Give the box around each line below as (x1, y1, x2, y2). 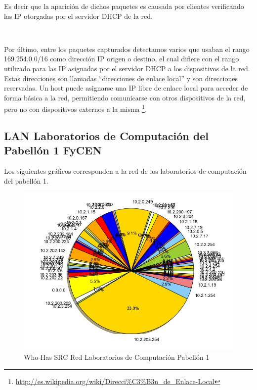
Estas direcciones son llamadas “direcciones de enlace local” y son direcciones (4, 73, 238, 83)
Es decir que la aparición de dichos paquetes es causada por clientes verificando (4, 1, 244, 11)
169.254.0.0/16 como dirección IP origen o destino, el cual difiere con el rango (4, 53, 239, 64)
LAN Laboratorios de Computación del (4, 128, 209, 143)
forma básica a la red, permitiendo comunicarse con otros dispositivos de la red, (4, 92, 246, 102)
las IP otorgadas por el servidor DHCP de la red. (4, 10, 153, 21)
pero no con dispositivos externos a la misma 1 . (4, 102, 147, 114)
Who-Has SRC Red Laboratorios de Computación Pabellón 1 (24, 351, 210, 362)
